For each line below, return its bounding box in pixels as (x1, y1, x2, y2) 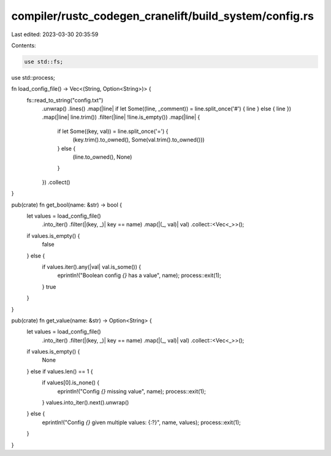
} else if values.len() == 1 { (26, 368, 93, 375)
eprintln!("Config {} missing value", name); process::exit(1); (57, 387, 207, 395)
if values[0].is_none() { (42, 379, 100, 386)
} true (42, 283, 56, 291)
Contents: (11, 42, 36, 49)
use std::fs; (24, 58, 64, 65)
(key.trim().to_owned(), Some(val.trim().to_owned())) (72, 136, 205, 143)
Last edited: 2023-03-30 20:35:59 (11, 31, 99, 38)
